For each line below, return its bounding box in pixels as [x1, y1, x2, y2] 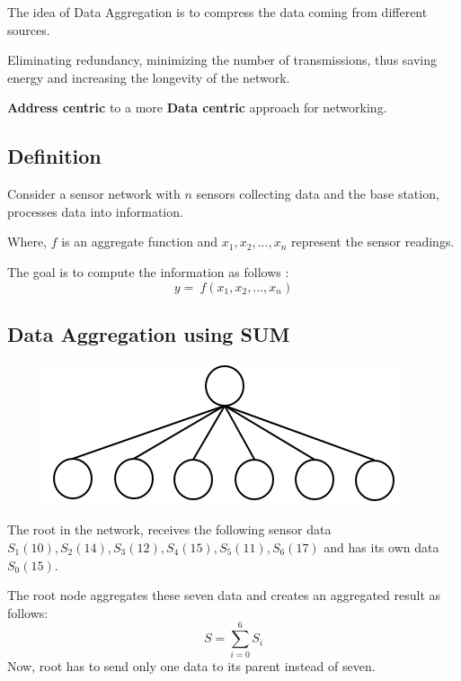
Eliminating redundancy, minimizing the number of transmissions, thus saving [7, 50, 438, 69]
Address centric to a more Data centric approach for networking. [7, 98, 387, 117]
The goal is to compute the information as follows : [7, 262, 289, 281]
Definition [7, 142, 102, 170]
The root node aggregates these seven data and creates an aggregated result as [7, 586, 441, 605]
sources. [7, 20, 50, 39]
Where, [7, 232, 47, 251]
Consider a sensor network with [7, 184, 181, 203]
